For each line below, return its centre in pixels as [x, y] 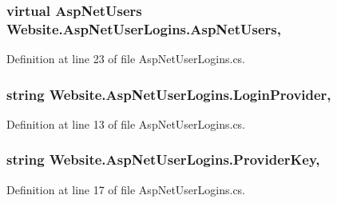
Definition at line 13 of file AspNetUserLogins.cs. [126, 123]
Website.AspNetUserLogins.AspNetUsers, [144, 28]
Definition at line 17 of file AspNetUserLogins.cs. [126, 189]
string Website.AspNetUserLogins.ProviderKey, [163, 159]
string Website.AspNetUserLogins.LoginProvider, [169, 94]
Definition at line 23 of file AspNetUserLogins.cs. [126, 59]
